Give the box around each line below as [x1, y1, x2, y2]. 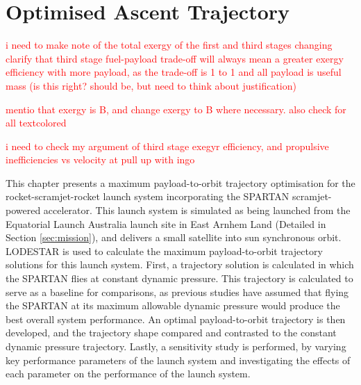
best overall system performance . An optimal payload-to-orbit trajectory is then [6, 311, 346, 326]
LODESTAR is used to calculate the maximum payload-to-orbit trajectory [6, 243, 323, 258]
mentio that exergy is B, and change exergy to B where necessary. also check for [6, 101, 346, 116]
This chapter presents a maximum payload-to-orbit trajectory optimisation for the [6, 175, 355, 190]
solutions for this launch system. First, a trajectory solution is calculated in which [6, 257, 354, 272]
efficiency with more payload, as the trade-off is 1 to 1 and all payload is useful [6, 65, 342, 79]
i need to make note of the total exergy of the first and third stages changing [6, 38, 333, 52]
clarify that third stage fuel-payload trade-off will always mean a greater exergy [6, 51, 344, 65]
